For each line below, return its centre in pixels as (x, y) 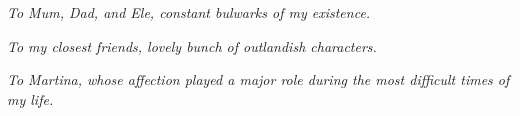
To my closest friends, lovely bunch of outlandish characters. (192, 45)
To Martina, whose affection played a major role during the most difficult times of (258, 79)
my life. (30, 98)
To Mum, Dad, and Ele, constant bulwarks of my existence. (189, 12)
